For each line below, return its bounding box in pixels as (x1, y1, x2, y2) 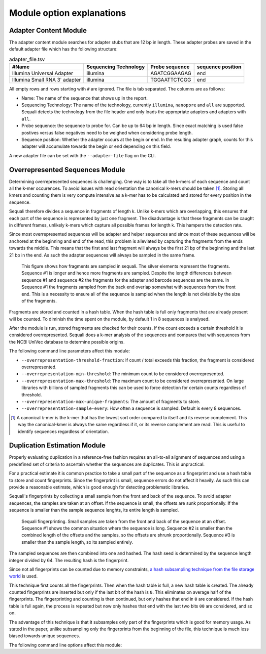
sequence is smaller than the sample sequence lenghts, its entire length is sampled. (9, 507, 179, 513)
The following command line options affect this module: (9, 642, 122, 648)
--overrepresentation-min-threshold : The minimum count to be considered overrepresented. (21, 371, 225, 377)
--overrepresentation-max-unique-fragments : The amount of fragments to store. (21, 398, 200, 404)
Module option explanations (9, 7, 126, 18)
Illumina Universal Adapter (12, 70, 73, 77)
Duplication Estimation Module (9, 441, 106, 450)
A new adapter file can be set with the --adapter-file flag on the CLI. (9, 152, 156, 158)
